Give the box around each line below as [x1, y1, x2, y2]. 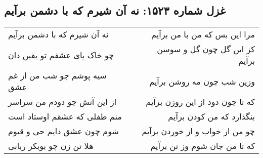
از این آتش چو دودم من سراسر [8, 96, 117, 108]
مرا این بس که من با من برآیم [151, 28, 255, 41]
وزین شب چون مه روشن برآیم [149, 75, 255, 87]
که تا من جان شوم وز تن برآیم [150, 140, 255, 152]
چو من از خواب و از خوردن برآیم [142, 125, 255, 137]
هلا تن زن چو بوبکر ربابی [8, 140, 94, 152]
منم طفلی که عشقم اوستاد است [8, 110, 122, 123]
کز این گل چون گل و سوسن [157, 43, 255, 55]
